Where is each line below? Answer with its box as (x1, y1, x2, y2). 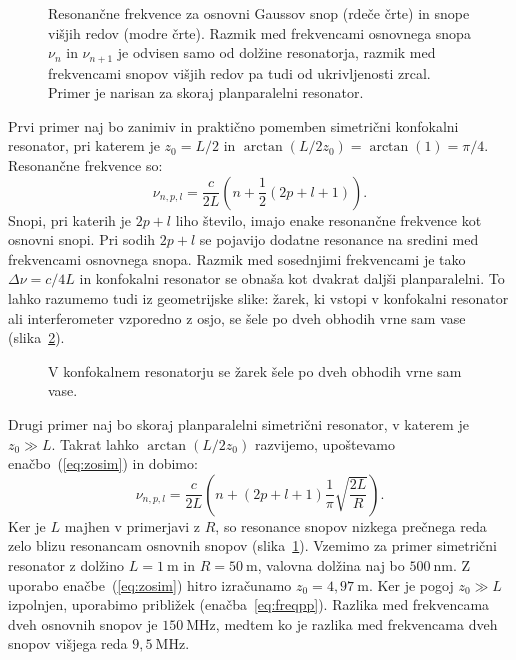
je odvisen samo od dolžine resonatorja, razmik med (117, 42, 436, 63)
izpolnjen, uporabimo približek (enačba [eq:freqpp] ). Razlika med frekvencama (8, 594, 490, 615)
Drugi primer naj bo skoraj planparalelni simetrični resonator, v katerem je (8, 413, 469, 434)
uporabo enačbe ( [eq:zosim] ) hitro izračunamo (8, 574, 292, 595)
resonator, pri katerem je (8, 135, 160, 156)
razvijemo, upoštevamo (254, 433, 396, 454)
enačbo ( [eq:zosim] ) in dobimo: (8, 453, 198, 474)
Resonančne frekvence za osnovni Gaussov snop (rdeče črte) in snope (48, 3, 470, 23)
